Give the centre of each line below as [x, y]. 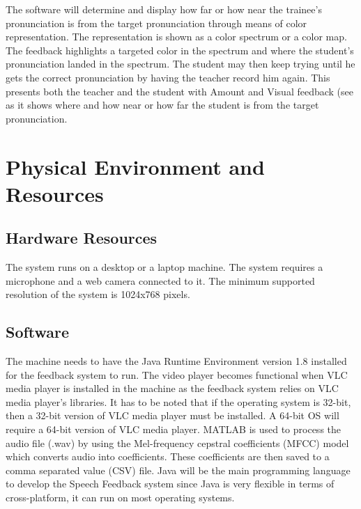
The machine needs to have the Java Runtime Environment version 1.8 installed [176, 361]
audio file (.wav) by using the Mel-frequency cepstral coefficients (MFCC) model [177, 443]
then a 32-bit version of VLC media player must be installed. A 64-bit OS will [172, 415]
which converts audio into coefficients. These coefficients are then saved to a [168, 456]
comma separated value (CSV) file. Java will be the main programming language [178, 470]
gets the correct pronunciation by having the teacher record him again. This [168, 77]
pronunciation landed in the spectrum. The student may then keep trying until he [180, 64]
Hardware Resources [82, 238]
